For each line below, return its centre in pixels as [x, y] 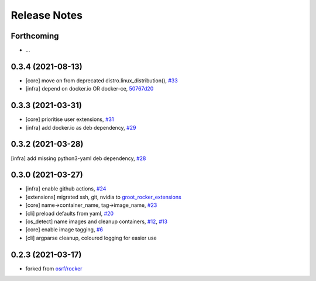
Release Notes [47, 15]
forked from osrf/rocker [54, 268]
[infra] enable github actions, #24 [66, 189]
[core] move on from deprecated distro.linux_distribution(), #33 [102, 80]
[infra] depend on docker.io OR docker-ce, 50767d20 [90, 89]
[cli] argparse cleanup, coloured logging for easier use [91, 238]
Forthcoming [35, 36]
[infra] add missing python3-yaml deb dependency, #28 [78, 158]
